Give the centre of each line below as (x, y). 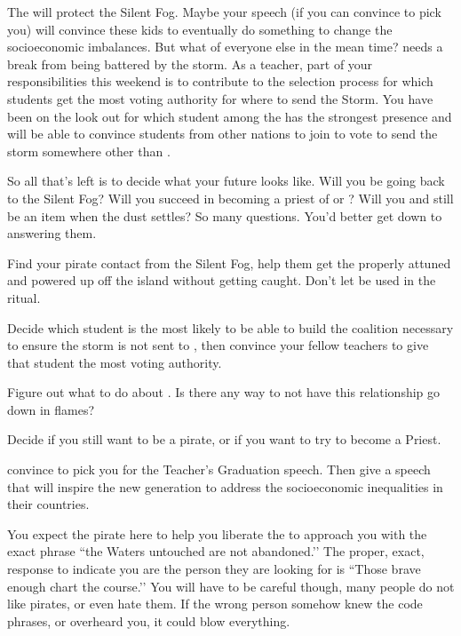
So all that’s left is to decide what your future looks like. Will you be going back (226, 181)
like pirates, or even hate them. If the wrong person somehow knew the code (215, 604)
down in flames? (51, 409)
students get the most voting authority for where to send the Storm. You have (220, 98)
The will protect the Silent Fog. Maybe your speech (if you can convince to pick (224, 12)
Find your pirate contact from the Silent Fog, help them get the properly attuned (229, 262)
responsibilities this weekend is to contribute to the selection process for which (220, 81)
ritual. (24, 297)
